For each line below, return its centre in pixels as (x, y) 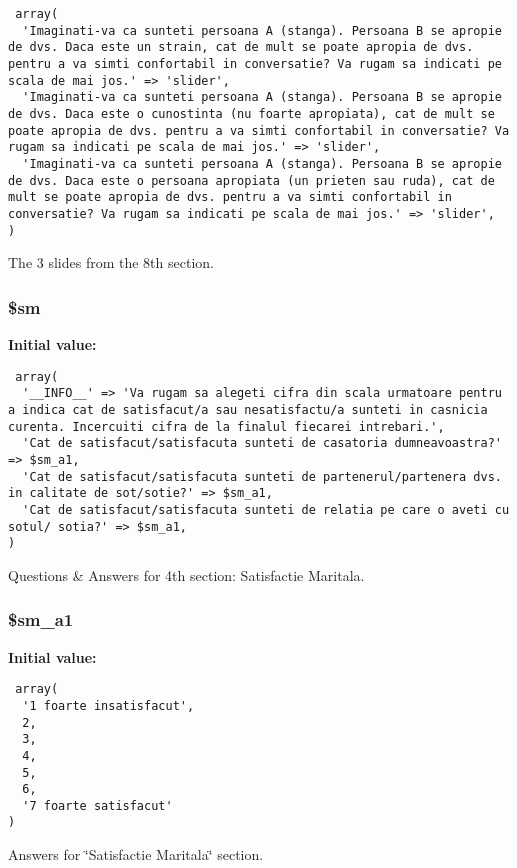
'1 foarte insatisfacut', (108, 705)
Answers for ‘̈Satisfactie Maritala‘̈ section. (136, 854)
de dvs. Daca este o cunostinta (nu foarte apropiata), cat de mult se (251, 113)
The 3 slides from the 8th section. (111, 262)
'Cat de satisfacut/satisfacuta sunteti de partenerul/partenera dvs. (262, 476)
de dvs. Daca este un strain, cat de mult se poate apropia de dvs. (241, 47)
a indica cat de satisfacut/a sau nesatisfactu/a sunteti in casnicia (248, 409)
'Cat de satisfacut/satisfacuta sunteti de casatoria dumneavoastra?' (262, 443)
